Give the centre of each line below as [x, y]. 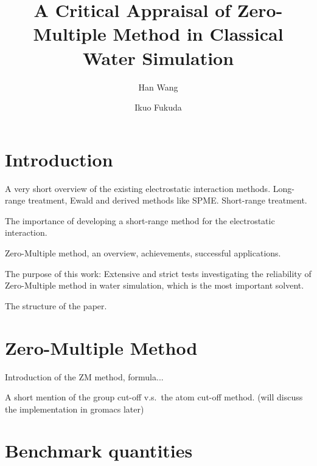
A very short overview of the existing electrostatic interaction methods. [138, 188]
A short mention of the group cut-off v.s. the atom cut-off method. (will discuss [154, 397]
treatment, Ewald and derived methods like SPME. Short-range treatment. [168, 200]
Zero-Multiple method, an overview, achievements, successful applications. [143, 253]
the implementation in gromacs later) [75, 409]
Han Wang [158, 87]
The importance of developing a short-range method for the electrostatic [140, 220]
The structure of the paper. [56, 305]
